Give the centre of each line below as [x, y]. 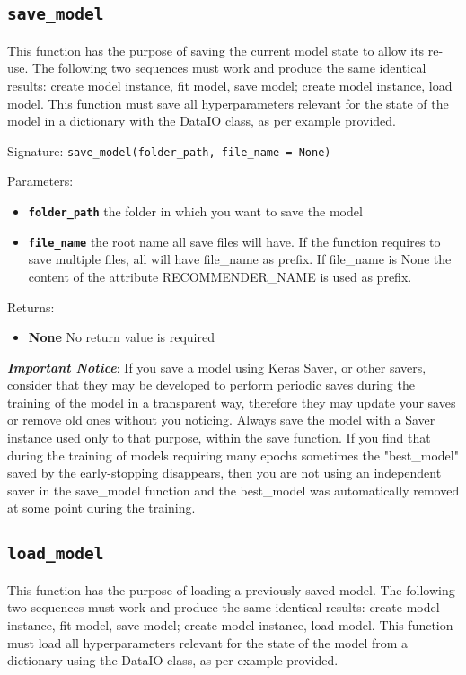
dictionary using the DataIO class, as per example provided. [173, 660]
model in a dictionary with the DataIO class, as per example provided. [202, 121]
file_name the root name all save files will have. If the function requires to [234, 241]
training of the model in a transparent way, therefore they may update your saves [232, 402]
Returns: [31, 307]
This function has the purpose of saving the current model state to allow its [216, 50]
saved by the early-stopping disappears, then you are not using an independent [224, 473]
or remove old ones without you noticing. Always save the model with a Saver [221, 420]
